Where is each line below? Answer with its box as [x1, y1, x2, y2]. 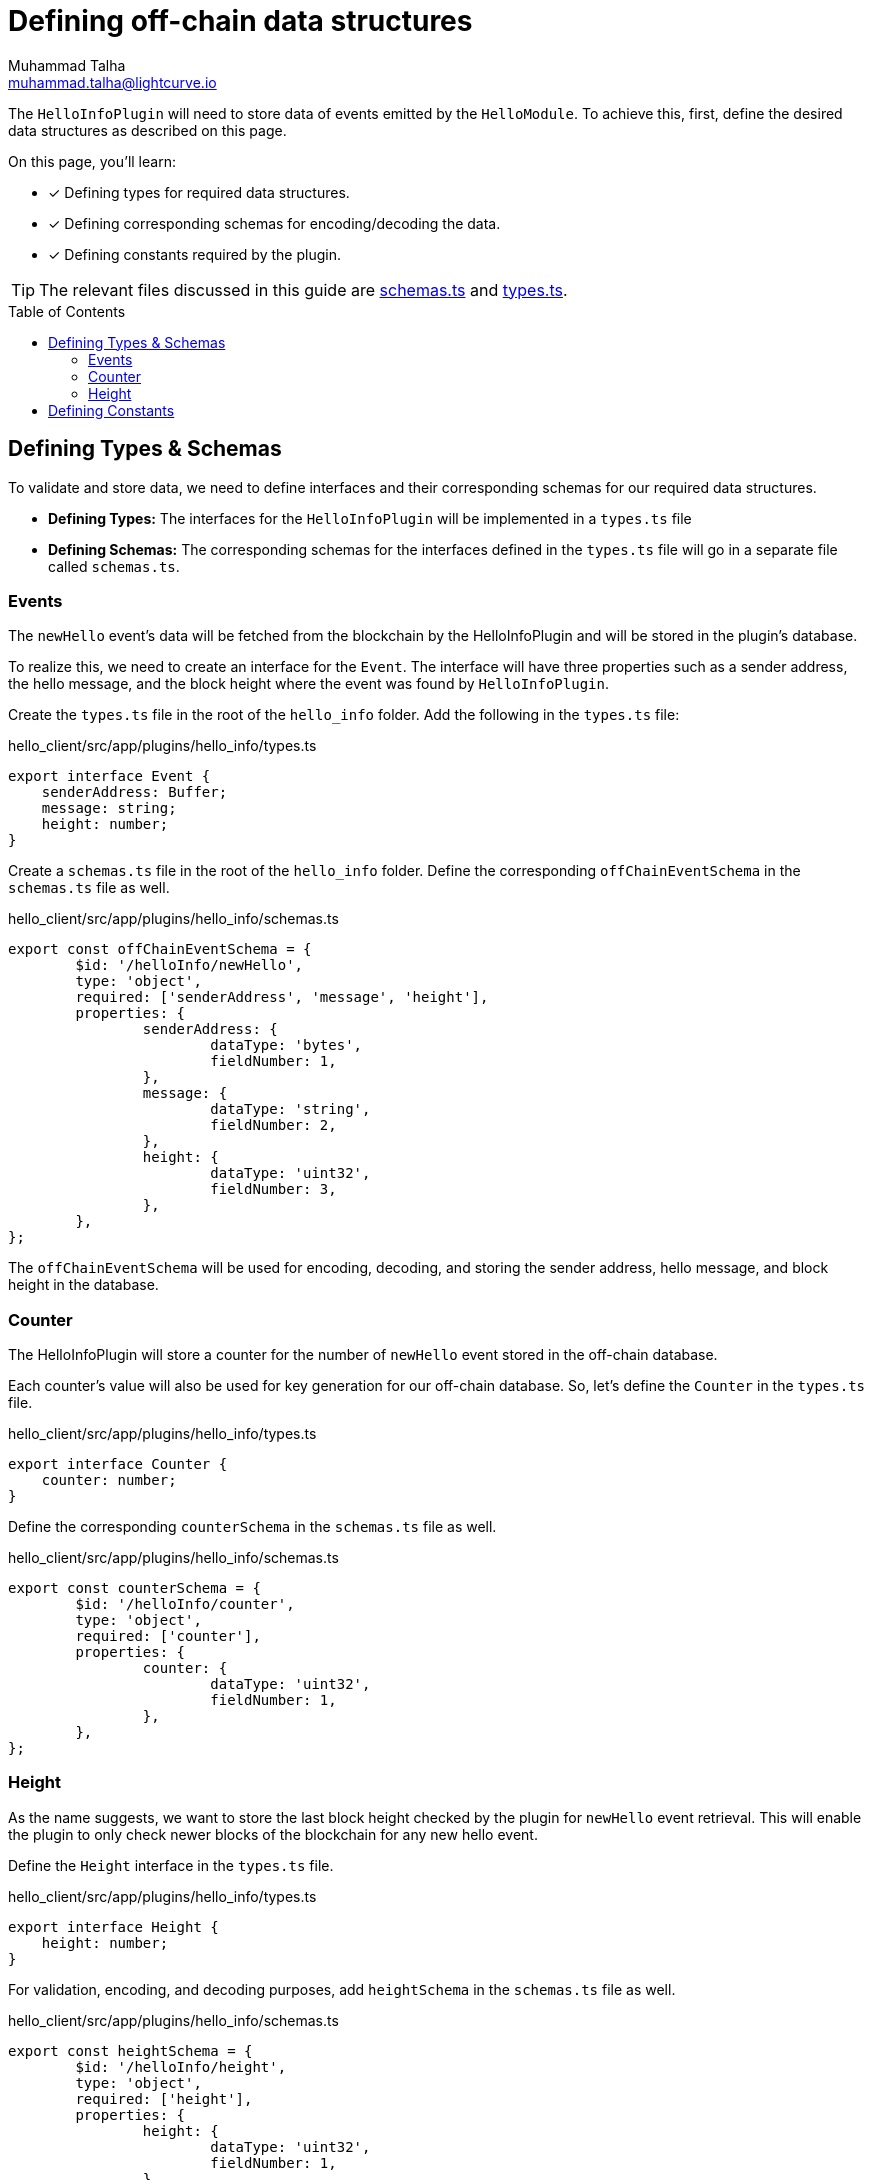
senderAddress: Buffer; [41, 784, 228, 801]
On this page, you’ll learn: [8, 152, 176, 170]
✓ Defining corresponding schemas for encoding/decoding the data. [48, 214, 501, 232]
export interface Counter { [8, 1456, 228, 1473]
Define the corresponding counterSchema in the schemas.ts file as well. [8, 1518, 497, 1536]
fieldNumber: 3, [210, 1181, 337, 1198]
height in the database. [8, 1276, 159, 1294]
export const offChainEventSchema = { [8, 941, 312, 958]
